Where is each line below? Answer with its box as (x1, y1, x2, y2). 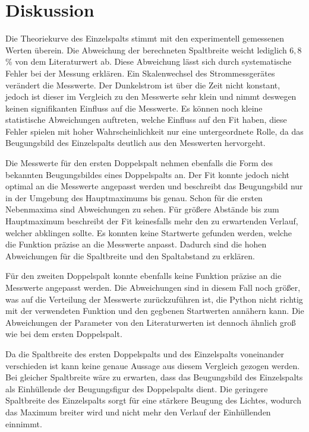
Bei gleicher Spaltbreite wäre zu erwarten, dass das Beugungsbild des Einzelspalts (5, 371, 303, 383)
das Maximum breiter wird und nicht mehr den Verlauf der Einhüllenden (5, 405, 271, 418)
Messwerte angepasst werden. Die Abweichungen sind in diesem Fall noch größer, (5, 281, 301, 293)
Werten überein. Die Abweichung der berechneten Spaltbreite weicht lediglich (5, 43, 287, 56)
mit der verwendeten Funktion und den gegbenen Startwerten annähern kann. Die (5, 304, 304, 317)
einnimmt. (5, 417, 42, 430)
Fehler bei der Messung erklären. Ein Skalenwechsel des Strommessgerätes (5, 66, 275, 79)
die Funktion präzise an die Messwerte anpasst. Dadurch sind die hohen (5, 238, 267, 250)
